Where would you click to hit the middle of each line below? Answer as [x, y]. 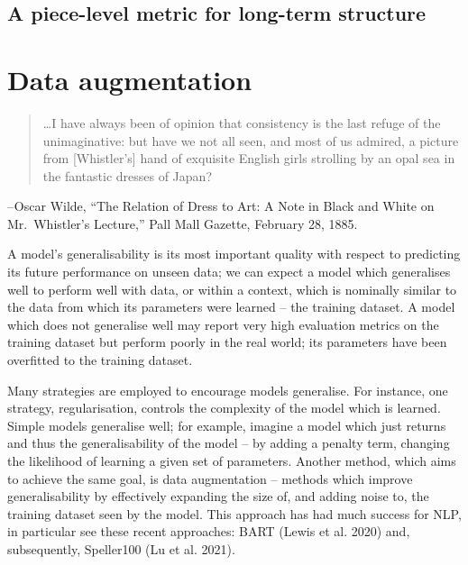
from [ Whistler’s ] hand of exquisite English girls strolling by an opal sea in [249, 158]
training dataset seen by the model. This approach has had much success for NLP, [234, 513]
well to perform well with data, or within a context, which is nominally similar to [232, 289]
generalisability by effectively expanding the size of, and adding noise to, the [218, 496]
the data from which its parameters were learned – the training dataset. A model [231, 307]
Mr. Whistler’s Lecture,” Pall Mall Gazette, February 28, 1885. [183, 223]
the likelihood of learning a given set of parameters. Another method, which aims [232, 460]
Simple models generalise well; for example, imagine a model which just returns [227, 425]
